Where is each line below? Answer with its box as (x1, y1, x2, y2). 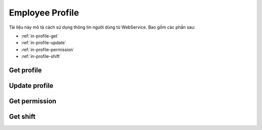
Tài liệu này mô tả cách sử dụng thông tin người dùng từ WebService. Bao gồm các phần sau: (9, 24, 196, 30)
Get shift (9, 112, 36, 121)
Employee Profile (9, 7, 80, 18)
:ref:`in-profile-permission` (21, 47, 75, 52)
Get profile (9, 66, 42, 74)
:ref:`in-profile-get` (21, 33, 59, 39)
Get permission (9, 97, 57, 105)
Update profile (9, 81, 53, 90)
